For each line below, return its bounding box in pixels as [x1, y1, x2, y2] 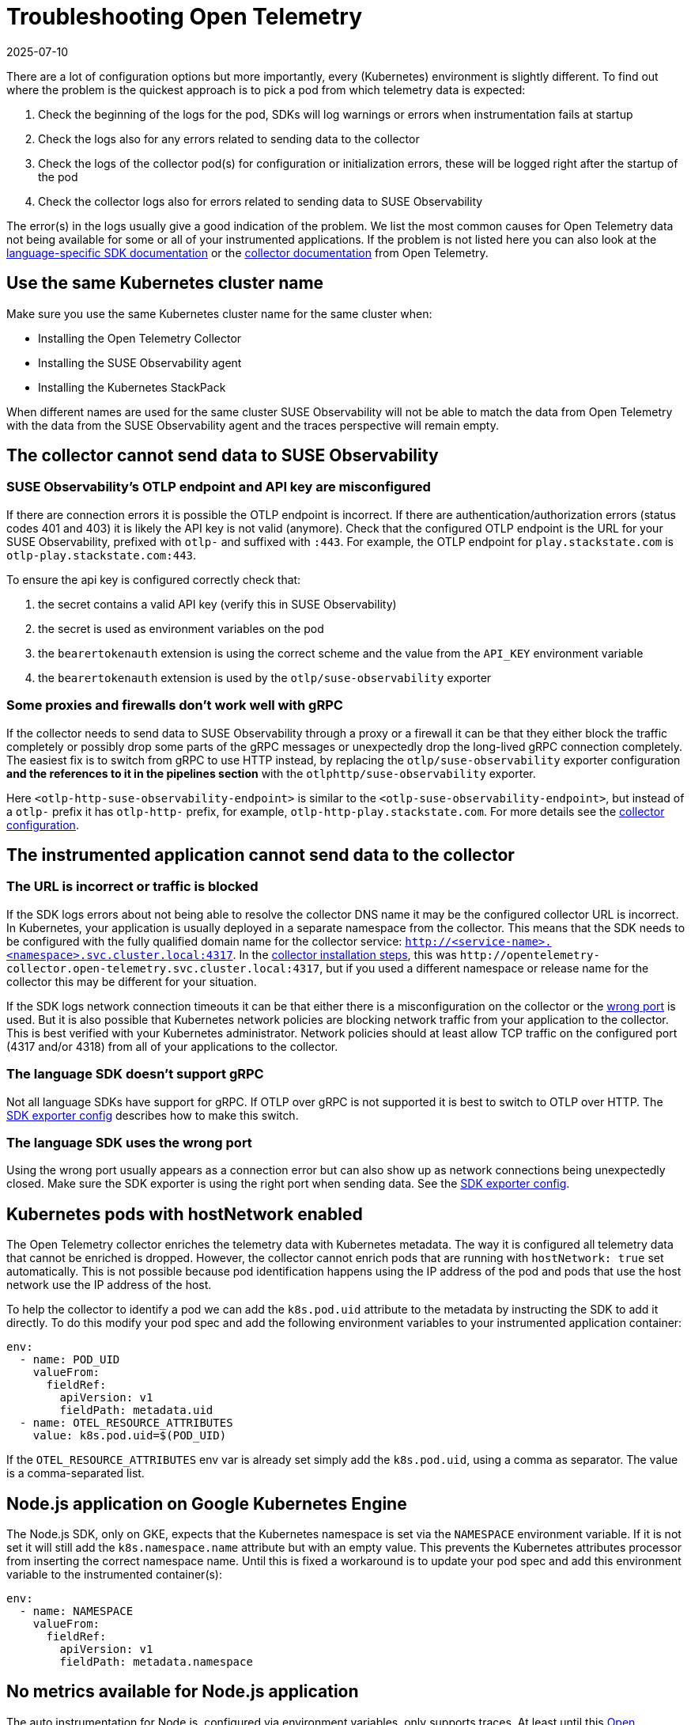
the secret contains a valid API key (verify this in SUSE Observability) [38, 597, 397, 611]
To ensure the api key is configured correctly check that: [6, 572, 301, 586]
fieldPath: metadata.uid [59, 1404, 213, 1417]
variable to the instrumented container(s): [6, 1567, 223, 1581]
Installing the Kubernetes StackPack [38, 380, 226, 394]
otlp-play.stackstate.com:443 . [6, 548, 197, 562]
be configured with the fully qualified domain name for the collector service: [6, 934, 402, 948]
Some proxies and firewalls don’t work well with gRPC [6, 697, 343, 714]
